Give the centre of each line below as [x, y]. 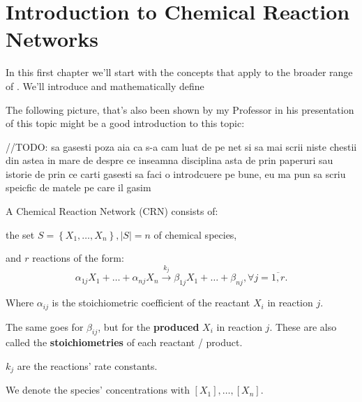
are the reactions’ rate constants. [87, 365]
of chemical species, [195, 234]
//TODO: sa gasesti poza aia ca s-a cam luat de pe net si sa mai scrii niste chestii [181, 146]
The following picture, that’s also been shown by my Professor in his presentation [180, 109]
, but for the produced [149, 326]
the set [20, 234]
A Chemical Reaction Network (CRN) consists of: [112, 211]
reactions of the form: [78, 258]
